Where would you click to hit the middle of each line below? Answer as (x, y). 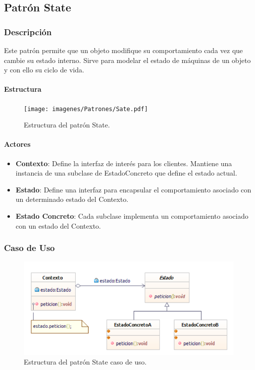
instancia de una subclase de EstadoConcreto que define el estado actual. (126, 173)
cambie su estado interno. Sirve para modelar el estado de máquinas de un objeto (127, 60)
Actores (17, 144)
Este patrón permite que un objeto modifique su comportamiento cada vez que (124, 50)
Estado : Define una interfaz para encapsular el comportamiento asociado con (133, 189)
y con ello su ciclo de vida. (44, 70)
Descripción (28, 31)
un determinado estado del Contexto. (72, 199)
